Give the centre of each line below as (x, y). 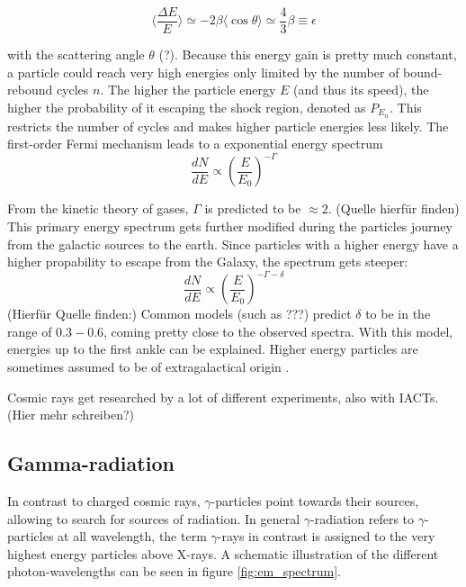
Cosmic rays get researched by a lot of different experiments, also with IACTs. (223, 397)
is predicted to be (253, 208)
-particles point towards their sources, (315, 501)
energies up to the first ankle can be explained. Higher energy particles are (213, 349)
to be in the (398, 314)
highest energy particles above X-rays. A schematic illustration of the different (223, 553)
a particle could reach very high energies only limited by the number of (203, 72)
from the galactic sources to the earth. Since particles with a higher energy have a (233, 244)
